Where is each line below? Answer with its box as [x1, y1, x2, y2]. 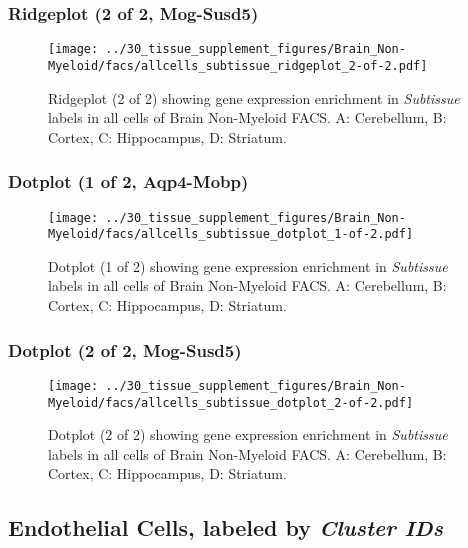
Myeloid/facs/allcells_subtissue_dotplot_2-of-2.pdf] [48, 395, 414, 410]
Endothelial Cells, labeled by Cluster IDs [8, 512, 443, 543]
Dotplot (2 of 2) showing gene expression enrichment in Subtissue [48, 424, 448, 445]
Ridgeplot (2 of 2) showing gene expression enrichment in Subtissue [48, 87, 460, 108]
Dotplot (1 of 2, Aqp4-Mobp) [8, 169, 249, 194]
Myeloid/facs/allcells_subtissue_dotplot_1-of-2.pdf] [48, 227, 414, 242]
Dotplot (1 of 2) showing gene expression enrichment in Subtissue [48, 255, 448, 276]
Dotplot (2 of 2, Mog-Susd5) [8, 337, 242, 362]
